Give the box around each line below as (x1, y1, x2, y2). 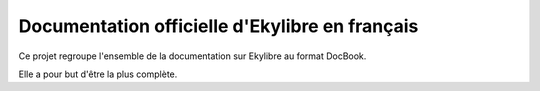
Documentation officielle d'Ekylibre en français (18, 15, 419, 37)
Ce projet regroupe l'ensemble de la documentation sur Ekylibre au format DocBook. (18, 50, 367, 62)
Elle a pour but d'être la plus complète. (18, 68, 178, 80)
